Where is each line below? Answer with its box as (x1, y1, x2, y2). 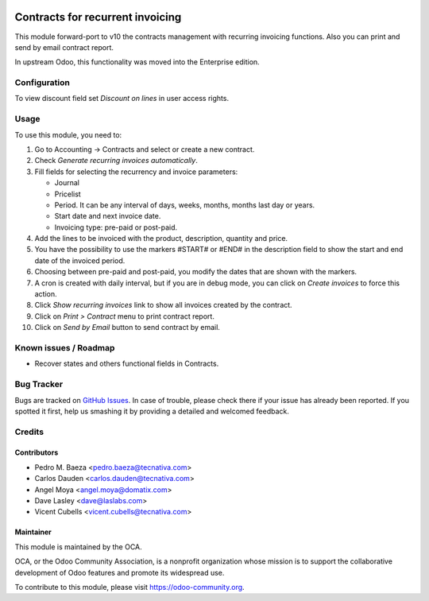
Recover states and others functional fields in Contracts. (34, 359, 219, 369)
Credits (14, 426, 44, 437)
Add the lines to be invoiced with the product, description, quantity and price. (34, 234, 288, 243)
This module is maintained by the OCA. (14, 541, 142, 552)
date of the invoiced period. (34, 255, 126, 266)
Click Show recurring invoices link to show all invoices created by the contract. (34, 300, 293, 310)
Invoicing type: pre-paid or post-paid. (54, 223, 178, 232)
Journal (54, 178, 79, 188)
